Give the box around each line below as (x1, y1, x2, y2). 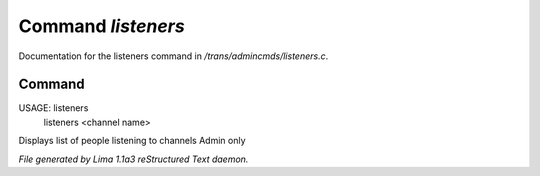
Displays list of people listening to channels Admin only (18, 135, 246, 147)
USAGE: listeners (18, 102, 89, 114)
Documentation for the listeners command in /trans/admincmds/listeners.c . (18, 50, 329, 62)
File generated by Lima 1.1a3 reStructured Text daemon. (18, 153, 249, 165)
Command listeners (18, 15, 185, 37)
